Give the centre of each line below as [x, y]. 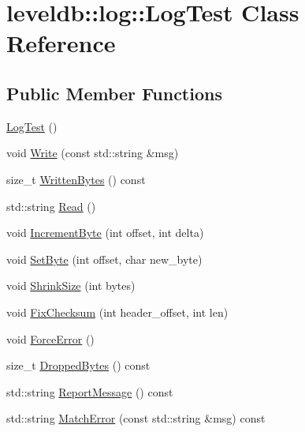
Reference [61, 43]
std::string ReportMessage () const [90, 391]
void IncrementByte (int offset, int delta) [105, 233]
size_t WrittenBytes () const [76, 179]
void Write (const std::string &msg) [93, 153]
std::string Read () [51, 206]
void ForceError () [50, 338]
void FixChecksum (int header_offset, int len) [117, 312]
